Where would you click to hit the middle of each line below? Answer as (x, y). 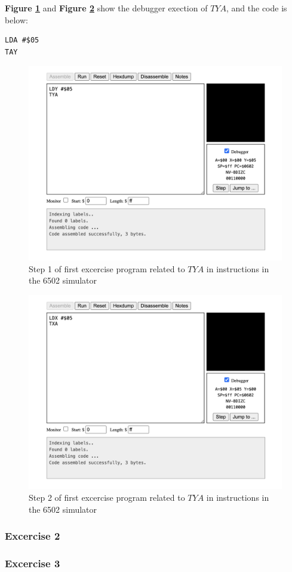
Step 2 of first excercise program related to (107, 497)
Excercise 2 (33, 536)
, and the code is (256, 8)
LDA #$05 (22, 40)
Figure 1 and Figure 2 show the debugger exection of (106, 8)
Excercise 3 (33, 563)
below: (16, 19)
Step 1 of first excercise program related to (107, 268)
